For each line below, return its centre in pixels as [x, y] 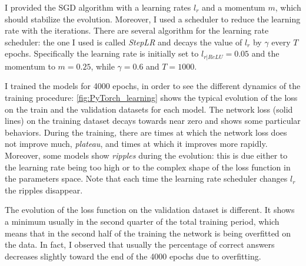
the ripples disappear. [44, 190]
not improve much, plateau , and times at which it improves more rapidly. [136, 144]
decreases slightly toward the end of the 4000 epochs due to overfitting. [133, 256]
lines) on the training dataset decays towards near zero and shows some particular [153, 121]
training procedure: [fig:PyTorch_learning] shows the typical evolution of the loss [151, 98]
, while [103, 66]
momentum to [30, 66]
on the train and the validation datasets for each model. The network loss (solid [149, 109]
